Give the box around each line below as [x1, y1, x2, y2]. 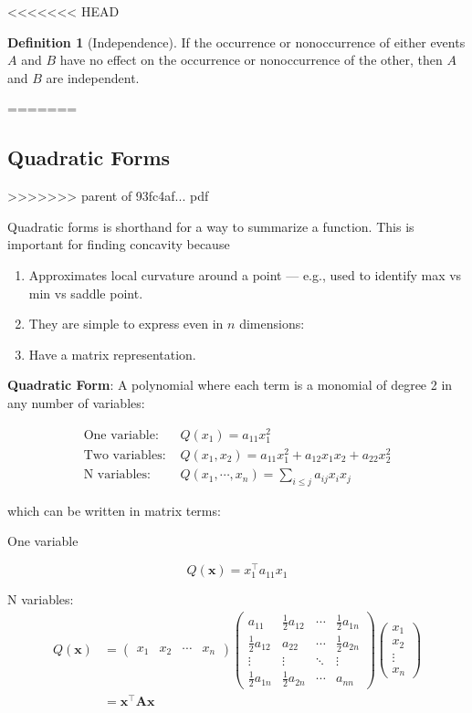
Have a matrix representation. [28, 344, 196, 363]
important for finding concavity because [7, 235, 230, 254]
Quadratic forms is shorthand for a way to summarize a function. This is [7, 216, 414, 236]
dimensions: [239, 314, 305, 333]
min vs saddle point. [28, 283, 143, 302]
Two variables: [83, 448, 166, 462]
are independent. [46, 68, 140, 87]
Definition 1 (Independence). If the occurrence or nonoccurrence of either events [7, 32, 466, 51]
